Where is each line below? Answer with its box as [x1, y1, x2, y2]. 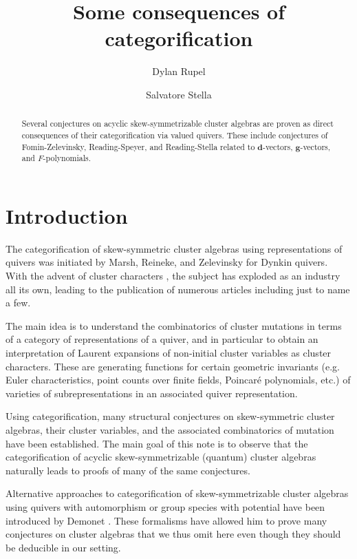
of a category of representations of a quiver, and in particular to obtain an [6, 332, 318, 346]
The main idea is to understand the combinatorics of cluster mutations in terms [6, 318, 342, 333]
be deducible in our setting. [6, 540, 121, 554]
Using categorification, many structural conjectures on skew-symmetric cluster [6, 409, 335, 423]
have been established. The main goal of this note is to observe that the [6, 436, 308, 450]
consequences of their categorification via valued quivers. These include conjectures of [21, 129, 328, 140]
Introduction [6, 201, 128, 229]
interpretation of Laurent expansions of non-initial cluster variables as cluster [6, 346, 332, 360]
